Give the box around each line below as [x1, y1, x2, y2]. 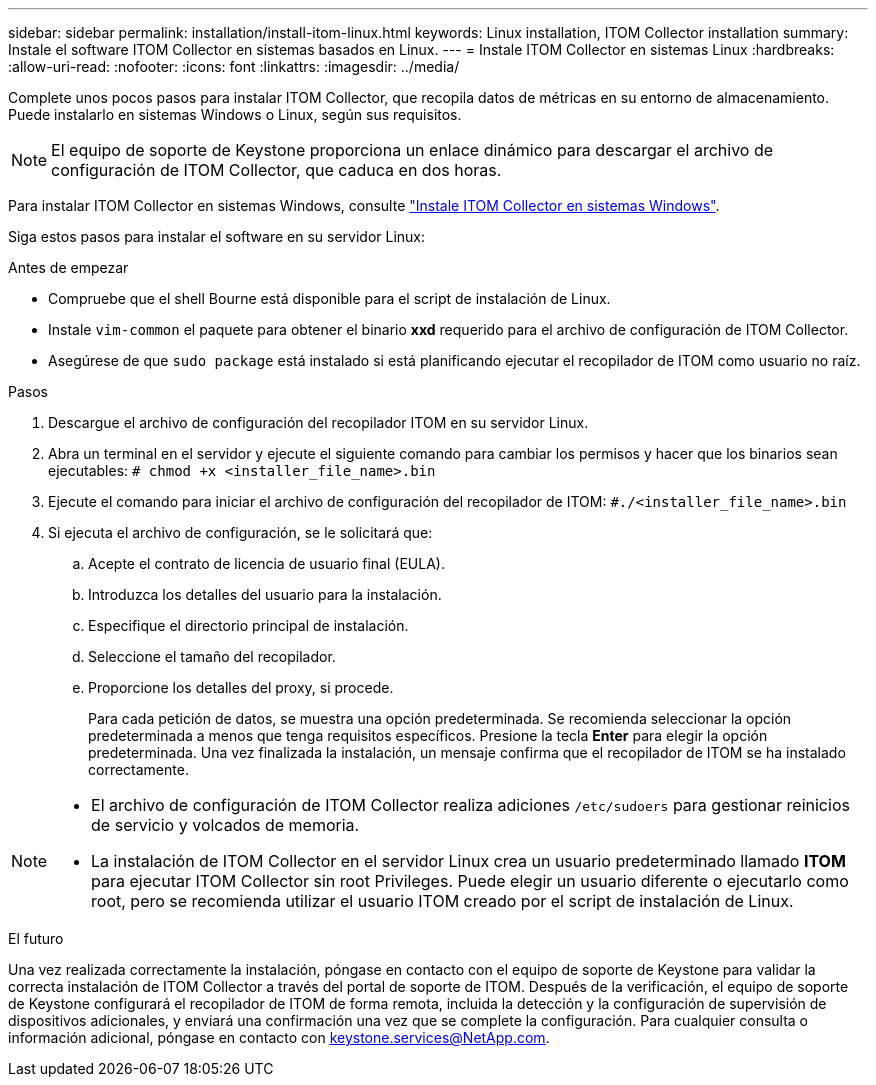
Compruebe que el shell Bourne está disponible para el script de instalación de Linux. [48, 290, 611, 307]
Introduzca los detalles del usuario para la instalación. [88, 586, 442, 603]
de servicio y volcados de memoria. [91, 815, 360, 835]
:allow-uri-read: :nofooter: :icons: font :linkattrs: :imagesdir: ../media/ [8, 58, 460, 75]
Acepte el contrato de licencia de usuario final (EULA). [88, 555, 445, 572]
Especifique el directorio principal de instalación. [88, 617, 409, 634]
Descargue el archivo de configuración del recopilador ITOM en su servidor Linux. [48, 414, 589, 431]
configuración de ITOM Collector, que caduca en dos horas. [51, 160, 502, 180]
